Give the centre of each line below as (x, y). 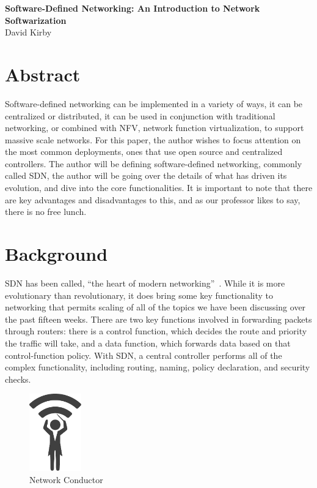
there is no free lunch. (46, 212)
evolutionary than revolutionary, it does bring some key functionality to (139, 295)
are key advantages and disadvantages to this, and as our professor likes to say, (153, 199)
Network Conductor (66, 479)
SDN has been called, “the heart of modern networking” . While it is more (145, 283)
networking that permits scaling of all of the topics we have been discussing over (155, 307)
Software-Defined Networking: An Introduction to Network (133, 8)
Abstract (43, 74)
